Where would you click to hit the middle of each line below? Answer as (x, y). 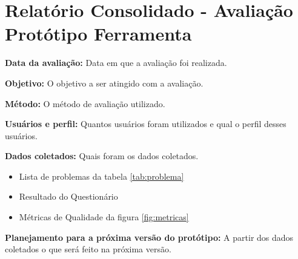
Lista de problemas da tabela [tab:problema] (101, 176)
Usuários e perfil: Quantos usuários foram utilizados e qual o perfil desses (146, 124)
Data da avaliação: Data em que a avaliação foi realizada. (116, 63)
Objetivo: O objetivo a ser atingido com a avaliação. (104, 83)
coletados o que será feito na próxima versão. (88, 249)
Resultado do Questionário (68, 196)
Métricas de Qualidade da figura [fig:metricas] (104, 217)
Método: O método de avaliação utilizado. (85, 103)
